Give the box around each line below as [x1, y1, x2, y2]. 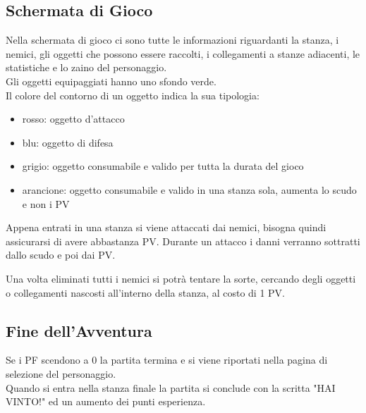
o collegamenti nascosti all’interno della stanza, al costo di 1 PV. [6, 285, 286, 300]
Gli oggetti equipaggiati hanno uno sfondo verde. [6, 73, 216, 88]
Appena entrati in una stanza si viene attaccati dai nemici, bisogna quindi [6, 220, 327, 235]
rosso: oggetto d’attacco [22, 111, 125, 126]
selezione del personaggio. [6, 366, 116, 381]
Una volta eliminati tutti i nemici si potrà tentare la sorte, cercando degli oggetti [6, 271, 356, 285]
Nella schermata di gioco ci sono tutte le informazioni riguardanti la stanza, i [6, 32, 339, 47]
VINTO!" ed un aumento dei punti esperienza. [6, 394, 206, 409]
